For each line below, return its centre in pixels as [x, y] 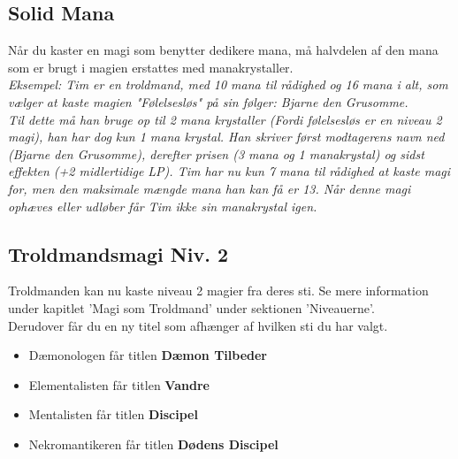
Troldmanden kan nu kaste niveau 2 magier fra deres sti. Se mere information [218, 291]
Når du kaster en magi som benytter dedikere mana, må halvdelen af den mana [223, 50]
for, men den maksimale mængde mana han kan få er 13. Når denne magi [210, 188]
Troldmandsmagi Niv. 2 [118, 253]
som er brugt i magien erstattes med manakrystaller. [151, 67]
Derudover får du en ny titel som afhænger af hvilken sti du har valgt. [198, 325]
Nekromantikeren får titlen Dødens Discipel [153, 444]
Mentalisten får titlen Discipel [113, 414]
